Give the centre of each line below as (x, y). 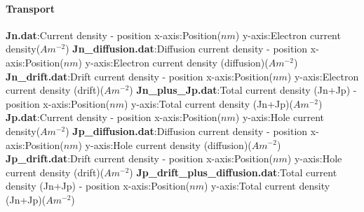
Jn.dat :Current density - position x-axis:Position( (114, 35)
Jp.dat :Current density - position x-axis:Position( (114, 117)
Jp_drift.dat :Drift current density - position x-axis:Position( (140, 158)
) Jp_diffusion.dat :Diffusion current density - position (187, 130)
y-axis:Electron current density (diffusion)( (177, 62)
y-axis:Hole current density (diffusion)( (168, 144)
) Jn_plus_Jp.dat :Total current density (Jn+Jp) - (243, 90)
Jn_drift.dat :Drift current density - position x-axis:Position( (140, 76)
